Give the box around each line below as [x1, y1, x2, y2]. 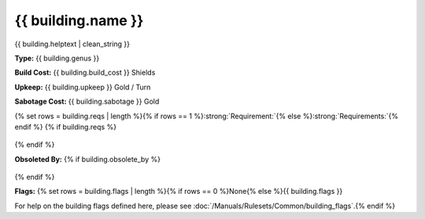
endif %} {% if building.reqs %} [14, 122, 117, 131]
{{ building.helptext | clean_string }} [14, 39, 130, 49]
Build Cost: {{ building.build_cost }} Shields [14, 68, 156, 78]
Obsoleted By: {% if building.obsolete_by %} [14, 154, 161, 164]
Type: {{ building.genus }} [14, 53, 100, 63]
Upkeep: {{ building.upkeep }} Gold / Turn [14, 82, 151, 92]
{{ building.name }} [14, 12, 144, 29]
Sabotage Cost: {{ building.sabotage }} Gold [14, 97, 160, 106]
